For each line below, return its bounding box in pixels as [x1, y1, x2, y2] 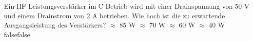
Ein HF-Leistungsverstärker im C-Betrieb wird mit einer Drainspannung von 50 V [4, 1, 250, 11]
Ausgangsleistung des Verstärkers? [4, 20, 106, 30]
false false [4, 29, 30, 39]
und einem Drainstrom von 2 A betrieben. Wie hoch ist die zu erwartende [4, 10, 225, 20]
